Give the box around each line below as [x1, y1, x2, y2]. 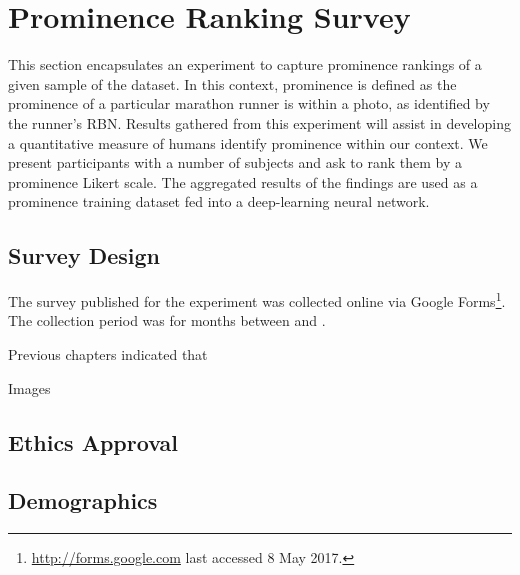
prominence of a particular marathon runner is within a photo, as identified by [8, 93, 490, 114]
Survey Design [8, 240, 161, 271]
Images [8, 377, 51, 398]
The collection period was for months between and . [8, 310, 326, 331]
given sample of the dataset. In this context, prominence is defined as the [8, 73, 457, 94]
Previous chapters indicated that [8, 343, 208, 364]
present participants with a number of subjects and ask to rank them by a [8, 152, 462, 173]
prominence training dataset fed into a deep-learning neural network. [8, 191, 430, 212]
